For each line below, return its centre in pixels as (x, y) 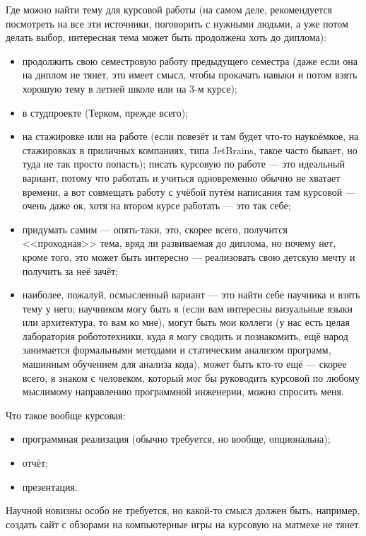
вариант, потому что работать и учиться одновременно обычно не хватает (181, 177)
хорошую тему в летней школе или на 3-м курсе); (130, 88)
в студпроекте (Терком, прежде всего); (105, 112)
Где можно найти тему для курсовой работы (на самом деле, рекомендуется (169, 9)
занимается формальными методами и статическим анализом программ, (177, 350)
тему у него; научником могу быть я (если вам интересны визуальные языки (187, 308)
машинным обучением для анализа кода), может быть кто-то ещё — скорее (184, 364)
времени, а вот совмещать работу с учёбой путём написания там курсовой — (189, 191)
